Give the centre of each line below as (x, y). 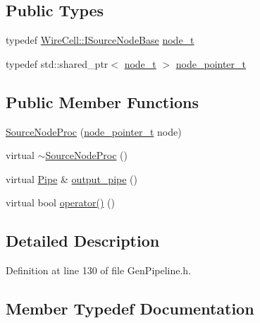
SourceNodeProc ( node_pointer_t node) (94, 131)
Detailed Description (83, 241)
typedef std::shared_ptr (57, 63)
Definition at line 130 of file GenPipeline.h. (99, 270)
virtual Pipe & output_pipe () (72, 178)
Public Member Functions (102, 101)
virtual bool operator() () (60, 202)
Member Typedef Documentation (130, 309)
